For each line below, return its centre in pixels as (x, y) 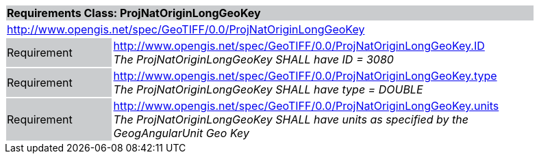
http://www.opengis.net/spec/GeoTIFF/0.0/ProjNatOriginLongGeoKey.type (305, 76)
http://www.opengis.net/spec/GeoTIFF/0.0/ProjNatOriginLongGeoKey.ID (299, 46)
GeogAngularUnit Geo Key (181, 133)
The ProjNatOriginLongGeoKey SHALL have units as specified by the (291, 119)
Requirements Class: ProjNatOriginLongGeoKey (134, 13)
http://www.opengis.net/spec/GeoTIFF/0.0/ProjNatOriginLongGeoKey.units (306, 106)
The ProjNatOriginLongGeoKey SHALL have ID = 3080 (253, 59)
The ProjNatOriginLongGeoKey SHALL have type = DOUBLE (268, 89)
